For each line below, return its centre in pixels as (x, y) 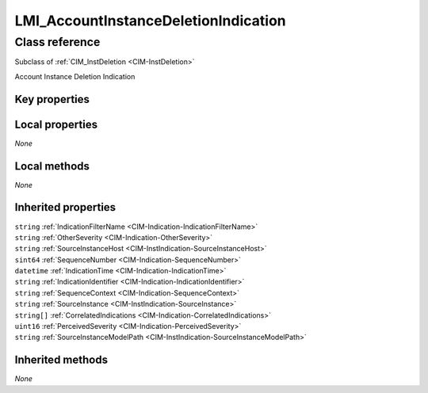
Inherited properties (65, 207)
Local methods (52, 166)
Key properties (52, 99)
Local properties (56, 124)
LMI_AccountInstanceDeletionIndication (150, 21)
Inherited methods (61, 360)
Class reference (57, 42)
